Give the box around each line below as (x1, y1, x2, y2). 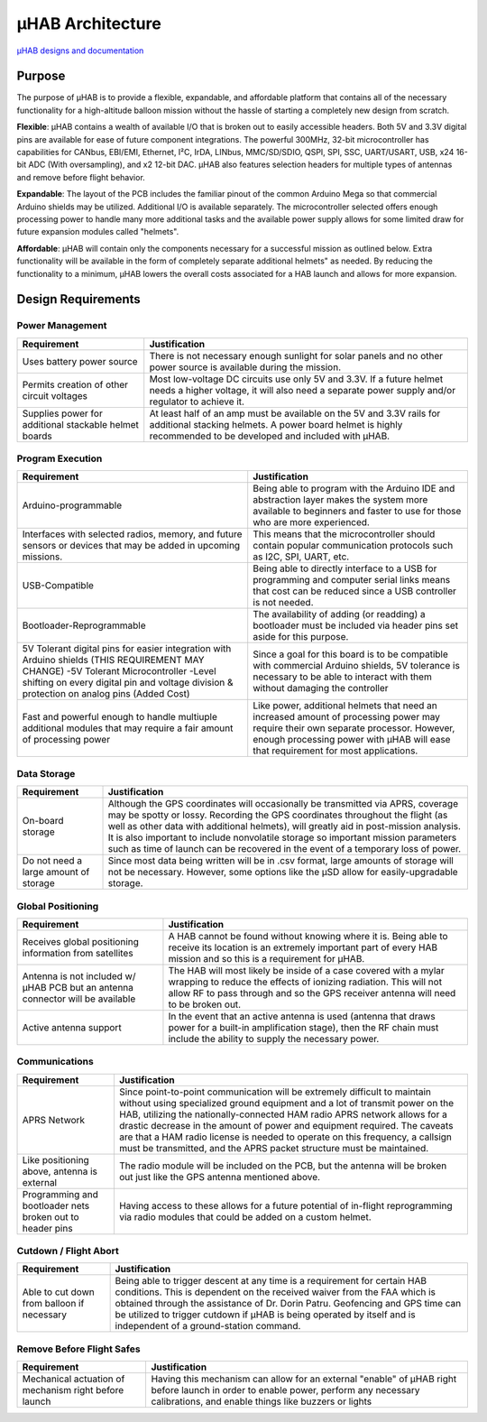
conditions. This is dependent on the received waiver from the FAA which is (115, 1286, 436, 1298)
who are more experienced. (253, 516, 370, 529)
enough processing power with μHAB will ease (253, 734, 451, 746)
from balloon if (22, 1297, 85, 1310)
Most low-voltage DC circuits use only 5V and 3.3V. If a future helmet (149, 373, 444, 385)
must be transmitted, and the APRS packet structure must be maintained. (118, 1141, 429, 1154)
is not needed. (253, 596, 314, 609)
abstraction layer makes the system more (253, 494, 428, 506)
